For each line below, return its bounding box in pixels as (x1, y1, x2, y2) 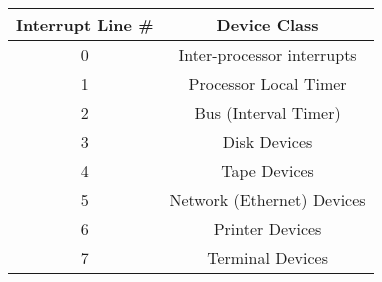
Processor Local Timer (188, 72, 347, 95)
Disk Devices (222, 130, 313, 153)
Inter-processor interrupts (178, 43, 357, 66)
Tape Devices (221, 159, 314, 182)
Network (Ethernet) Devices (169, 188, 366, 211)
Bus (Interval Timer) (194, 101, 341, 124)
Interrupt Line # (16, 13, 154, 36)
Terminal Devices (207, 246, 328, 269)
